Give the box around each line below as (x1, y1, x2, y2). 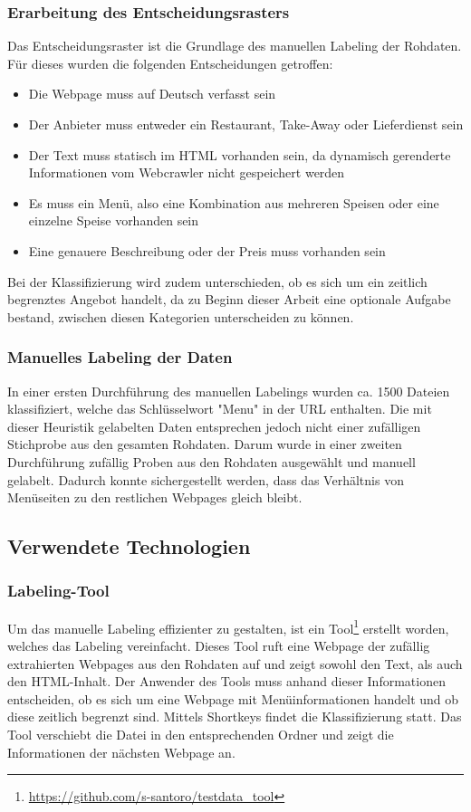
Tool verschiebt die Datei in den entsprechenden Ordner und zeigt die (7, 724, 394, 743)
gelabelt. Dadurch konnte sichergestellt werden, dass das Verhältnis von (7, 470, 404, 489)
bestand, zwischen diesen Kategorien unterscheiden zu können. (7, 307, 354, 326)
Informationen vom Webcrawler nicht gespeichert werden (28, 163, 345, 182)
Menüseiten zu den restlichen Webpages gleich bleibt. (7, 488, 303, 507)
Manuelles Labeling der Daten (7, 346, 233, 368)
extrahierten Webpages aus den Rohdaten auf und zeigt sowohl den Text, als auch (7, 654, 463, 673)
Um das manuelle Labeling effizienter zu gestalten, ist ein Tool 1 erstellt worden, (7, 616, 449, 637)
